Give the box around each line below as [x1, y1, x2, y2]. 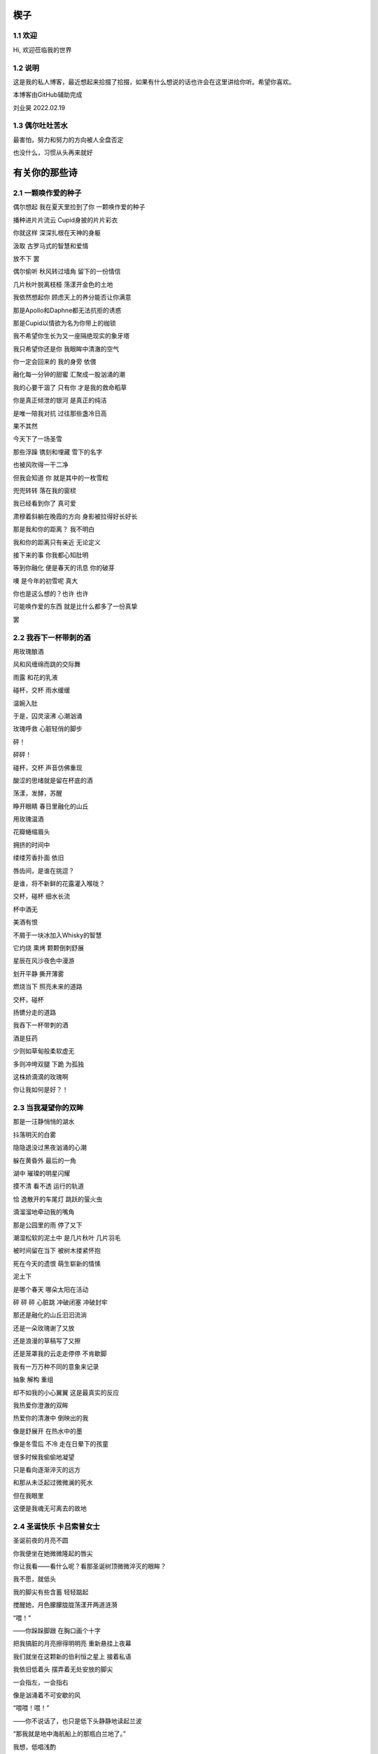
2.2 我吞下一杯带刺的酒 [13, 632, 91, 642]
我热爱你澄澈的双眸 [13, 1401, 69, 1410]
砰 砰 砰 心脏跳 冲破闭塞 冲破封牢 [13, 1298, 108, 1306]
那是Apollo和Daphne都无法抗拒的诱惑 [13, 306, 122, 314]
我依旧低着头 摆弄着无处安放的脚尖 [13, 1665, 113, 1673]
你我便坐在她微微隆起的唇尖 [13, 1549, 93, 1558]
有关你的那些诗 [13, 167, 78, 179]
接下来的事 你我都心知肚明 [13, 551, 89, 559]
